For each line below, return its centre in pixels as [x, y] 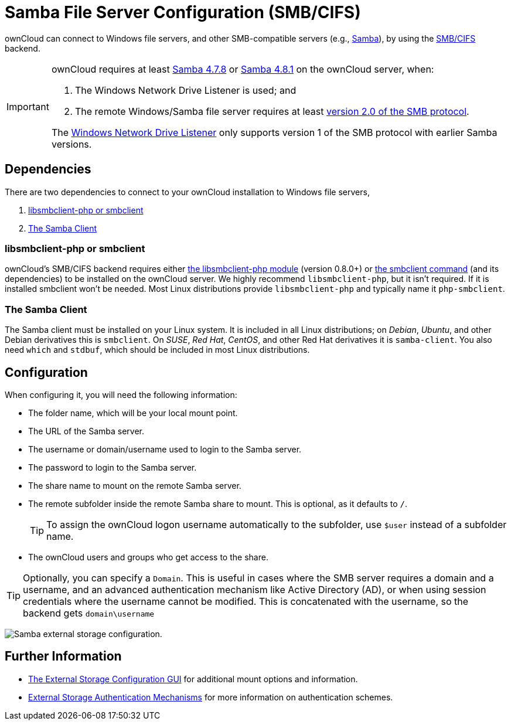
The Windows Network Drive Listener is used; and [185, 90]
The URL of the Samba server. [86, 431]
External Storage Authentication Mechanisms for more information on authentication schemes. [211, 697]
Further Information [63, 656]
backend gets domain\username [89, 613]
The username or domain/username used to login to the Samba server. [165, 449]
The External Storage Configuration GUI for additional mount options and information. [193, 679]
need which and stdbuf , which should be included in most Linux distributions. [157, 350]
